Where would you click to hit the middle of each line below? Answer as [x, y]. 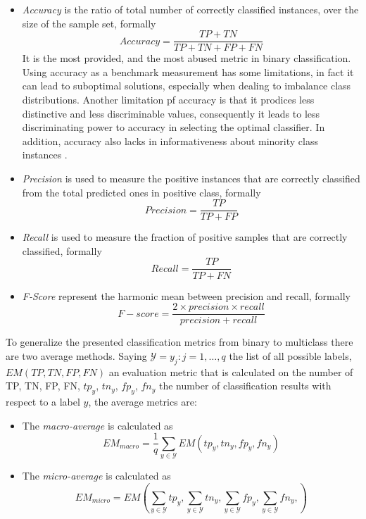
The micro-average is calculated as [96, 475]
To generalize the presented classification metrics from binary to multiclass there [179, 342]
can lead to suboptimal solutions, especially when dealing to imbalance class [187, 86]
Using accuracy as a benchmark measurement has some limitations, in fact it [188, 71]
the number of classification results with [245, 386]
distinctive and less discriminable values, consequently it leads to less [171, 113]
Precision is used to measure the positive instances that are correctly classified [191, 178]
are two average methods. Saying [76, 355]
